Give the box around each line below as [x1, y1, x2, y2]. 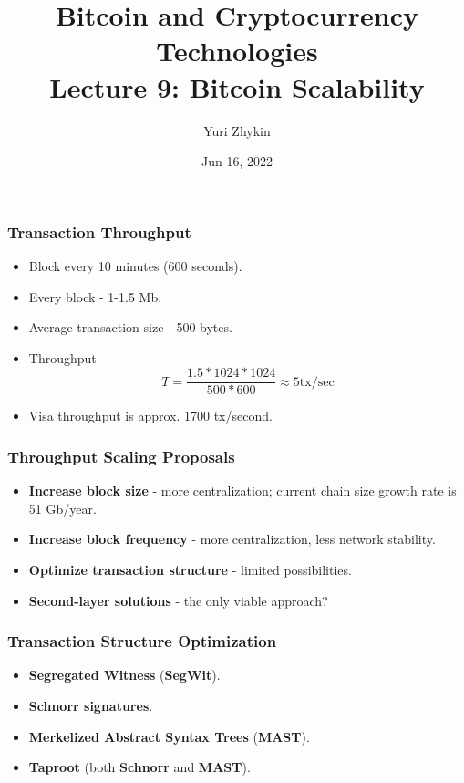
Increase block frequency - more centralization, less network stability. [28, 529, 436, 548]
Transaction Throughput [7, 220, 191, 243]
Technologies [156, 32, 318, 69]
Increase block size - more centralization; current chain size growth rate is [28, 481, 457, 500]
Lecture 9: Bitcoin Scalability [49, 68, 425, 105]
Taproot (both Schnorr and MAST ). [28, 757, 251, 777]
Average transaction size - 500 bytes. [28, 318, 232, 337]
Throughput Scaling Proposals [7, 444, 235, 467]
